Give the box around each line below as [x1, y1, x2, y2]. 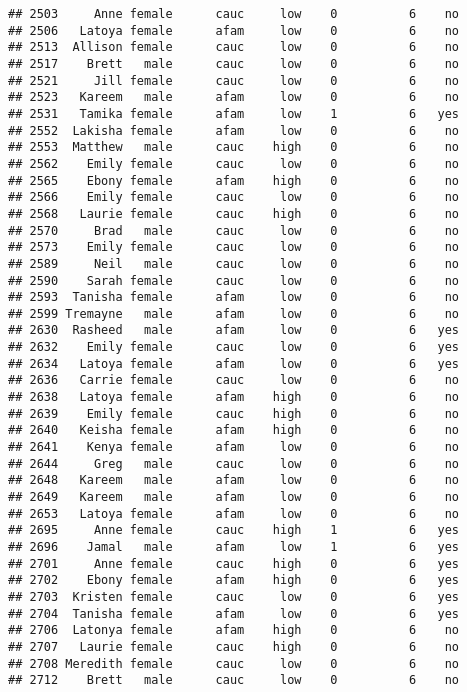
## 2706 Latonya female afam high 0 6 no [8, 623, 460, 638]
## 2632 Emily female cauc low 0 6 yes [8, 340, 460, 355]
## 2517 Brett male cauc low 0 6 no [8, 56, 460, 71]
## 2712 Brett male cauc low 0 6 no [8, 673, 460, 688]
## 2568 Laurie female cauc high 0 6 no [8, 206, 460, 221]
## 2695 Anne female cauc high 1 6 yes [8, 523, 460, 538]
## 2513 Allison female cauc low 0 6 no [8, 40, 460, 55]
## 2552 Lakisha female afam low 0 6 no [8, 123, 460, 138]
